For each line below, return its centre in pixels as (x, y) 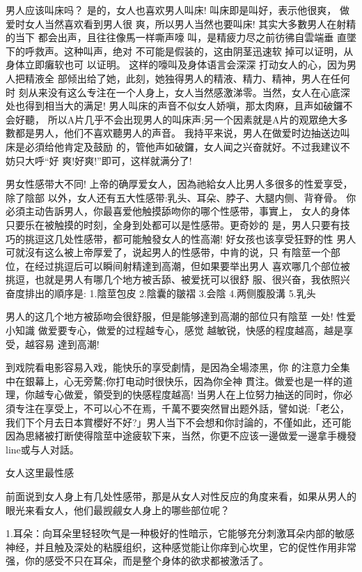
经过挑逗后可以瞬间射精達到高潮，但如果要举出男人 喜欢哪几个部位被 (192, 265)
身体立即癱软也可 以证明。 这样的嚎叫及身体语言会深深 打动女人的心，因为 (176, 65)
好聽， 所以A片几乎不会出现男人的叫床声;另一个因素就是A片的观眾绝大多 (181, 119)
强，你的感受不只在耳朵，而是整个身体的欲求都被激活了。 (137, 560)
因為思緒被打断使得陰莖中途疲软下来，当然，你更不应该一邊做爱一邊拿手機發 (181, 436)
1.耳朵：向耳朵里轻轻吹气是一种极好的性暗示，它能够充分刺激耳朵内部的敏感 (180, 533)
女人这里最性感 (40, 473)
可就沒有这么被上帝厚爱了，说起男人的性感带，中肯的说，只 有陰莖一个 (168, 252)
